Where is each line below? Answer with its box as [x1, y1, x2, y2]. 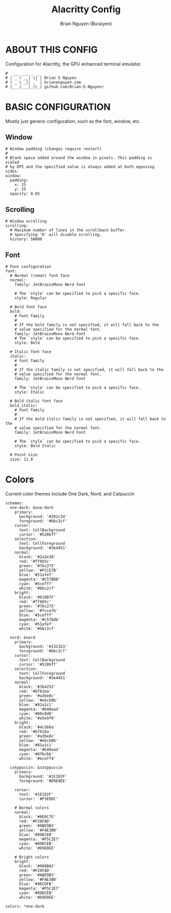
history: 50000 [10, 237, 42, 242]
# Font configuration [5, 264, 52, 269]
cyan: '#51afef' [18, 622, 54, 627]
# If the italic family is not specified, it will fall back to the [14, 367, 164, 372]
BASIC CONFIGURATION [5, 101, 111, 113]
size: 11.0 [10, 457, 33, 462]
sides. [5, 169, 19, 174]
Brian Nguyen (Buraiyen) [60, 20, 112, 27]
